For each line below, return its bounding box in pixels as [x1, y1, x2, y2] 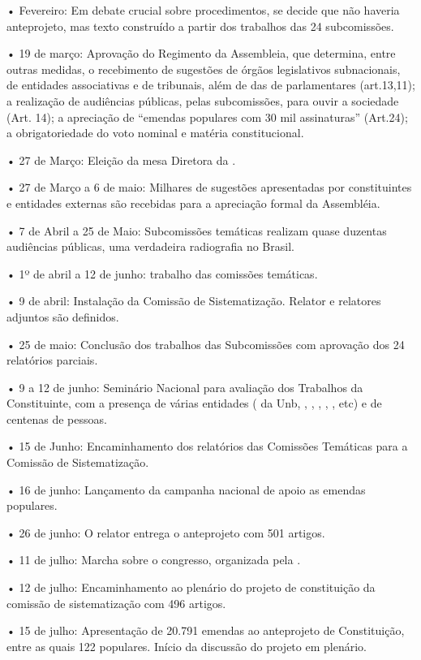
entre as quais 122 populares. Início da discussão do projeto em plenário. [6, 637, 367, 654]
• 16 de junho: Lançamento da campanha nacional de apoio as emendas [6, 481, 366, 498]
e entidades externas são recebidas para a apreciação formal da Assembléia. [6, 194, 380, 211]
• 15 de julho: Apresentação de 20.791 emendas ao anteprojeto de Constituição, [6, 622, 405, 639]
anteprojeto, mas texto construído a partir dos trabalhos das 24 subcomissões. [6, 17, 394, 34]
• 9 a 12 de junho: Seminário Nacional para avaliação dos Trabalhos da [6, 378, 363, 395]
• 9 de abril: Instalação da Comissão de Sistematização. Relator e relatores [6, 292, 381, 309]
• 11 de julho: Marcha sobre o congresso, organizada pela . [6, 551, 301, 568]
